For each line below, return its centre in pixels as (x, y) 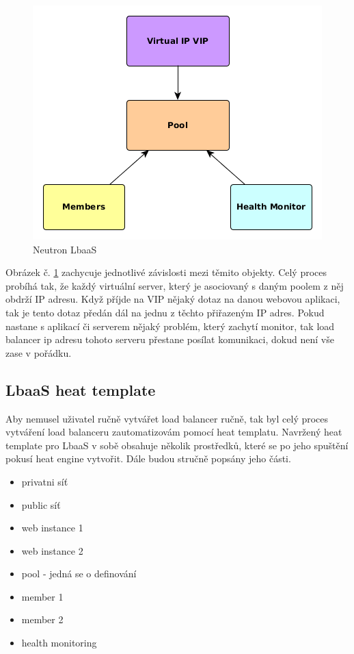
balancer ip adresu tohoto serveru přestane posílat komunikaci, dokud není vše (170, 339)
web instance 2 (52, 550)
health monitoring (59, 643)
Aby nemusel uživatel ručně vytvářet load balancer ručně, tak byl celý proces (167, 418)
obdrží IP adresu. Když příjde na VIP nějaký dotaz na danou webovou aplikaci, (173, 299)
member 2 (42, 619)
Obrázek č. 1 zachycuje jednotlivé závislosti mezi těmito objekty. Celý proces (166, 272)
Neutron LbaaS (65, 249)
